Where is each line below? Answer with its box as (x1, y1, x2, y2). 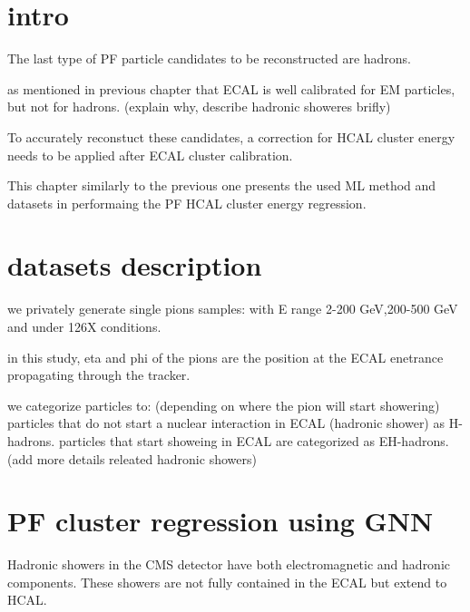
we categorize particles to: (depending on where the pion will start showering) (7, 395, 440, 414)
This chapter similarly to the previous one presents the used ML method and (7, 176, 436, 195)
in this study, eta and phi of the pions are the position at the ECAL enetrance (7, 347, 444, 366)
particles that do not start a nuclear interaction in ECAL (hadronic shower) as (7, 413, 445, 432)
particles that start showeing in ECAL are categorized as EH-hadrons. (58, 431, 449, 450)
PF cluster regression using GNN (7, 502, 434, 539)
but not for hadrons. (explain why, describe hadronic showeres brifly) (7, 97, 391, 116)
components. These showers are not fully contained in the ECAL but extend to (7, 572, 447, 591)
